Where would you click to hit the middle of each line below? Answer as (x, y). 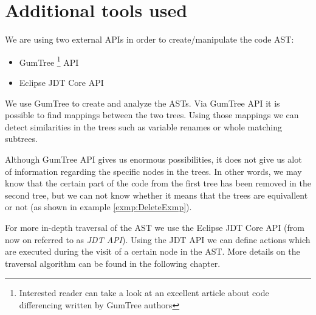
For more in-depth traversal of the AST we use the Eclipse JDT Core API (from (155, 227)
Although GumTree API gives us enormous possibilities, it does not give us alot (153, 159)
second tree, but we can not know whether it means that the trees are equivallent (156, 195)
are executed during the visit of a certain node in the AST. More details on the (153, 251)
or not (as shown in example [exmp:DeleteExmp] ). (98, 207)
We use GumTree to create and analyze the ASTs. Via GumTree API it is (143, 103)
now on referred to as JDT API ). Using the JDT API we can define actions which (158, 239)
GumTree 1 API (49, 61)
